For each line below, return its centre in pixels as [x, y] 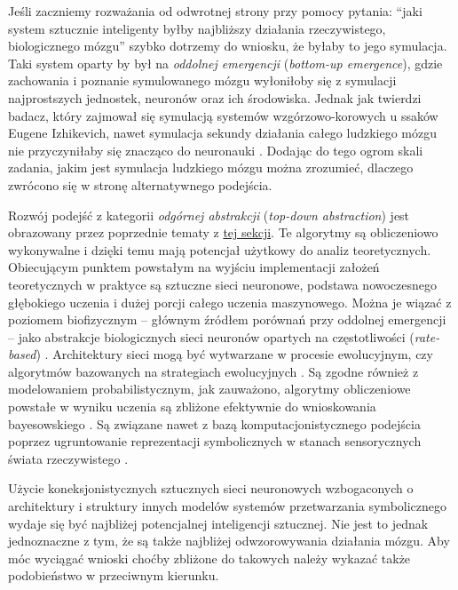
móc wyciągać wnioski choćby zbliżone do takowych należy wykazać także [209, 558]
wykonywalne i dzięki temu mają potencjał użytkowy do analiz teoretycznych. [220, 249]
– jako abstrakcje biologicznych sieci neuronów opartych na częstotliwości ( [211, 336]
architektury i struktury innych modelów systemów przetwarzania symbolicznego [228, 506]
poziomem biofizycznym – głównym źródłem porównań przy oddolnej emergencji [227, 319]
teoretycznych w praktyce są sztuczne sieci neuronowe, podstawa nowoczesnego [223, 284]
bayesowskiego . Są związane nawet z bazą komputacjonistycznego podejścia [214, 423]
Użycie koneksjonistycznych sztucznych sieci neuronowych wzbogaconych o [211, 488]
